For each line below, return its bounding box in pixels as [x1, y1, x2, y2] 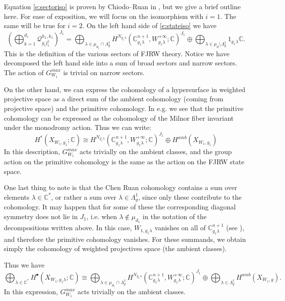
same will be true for [4, 20, 65, 31]
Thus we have [4, 259, 45, 269]
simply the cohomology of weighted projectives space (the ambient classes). [4, 243, 227, 253]
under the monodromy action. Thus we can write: [4, 122, 151, 132]
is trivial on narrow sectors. [63, 67, 145, 77]
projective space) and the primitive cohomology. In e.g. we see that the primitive [4, 103, 244, 113]
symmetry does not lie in [4, 211, 78, 221]
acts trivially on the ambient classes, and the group [79, 146, 232, 157]
